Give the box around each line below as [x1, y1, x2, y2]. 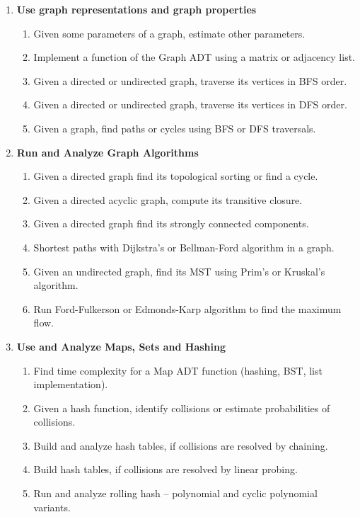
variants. [33, 499, 71, 514]
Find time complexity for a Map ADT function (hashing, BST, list [33, 363, 323, 377]
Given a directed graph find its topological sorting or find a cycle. [33, 169, 318, 183]
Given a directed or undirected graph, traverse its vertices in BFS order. [33, 73, 347, 88]
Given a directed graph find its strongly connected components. [33, 216, 309, 231]
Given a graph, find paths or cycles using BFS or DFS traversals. [33, 120, 316, 135]
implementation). [33, 377, 108, 392]
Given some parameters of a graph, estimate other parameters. [33, 25, 306, 40]
